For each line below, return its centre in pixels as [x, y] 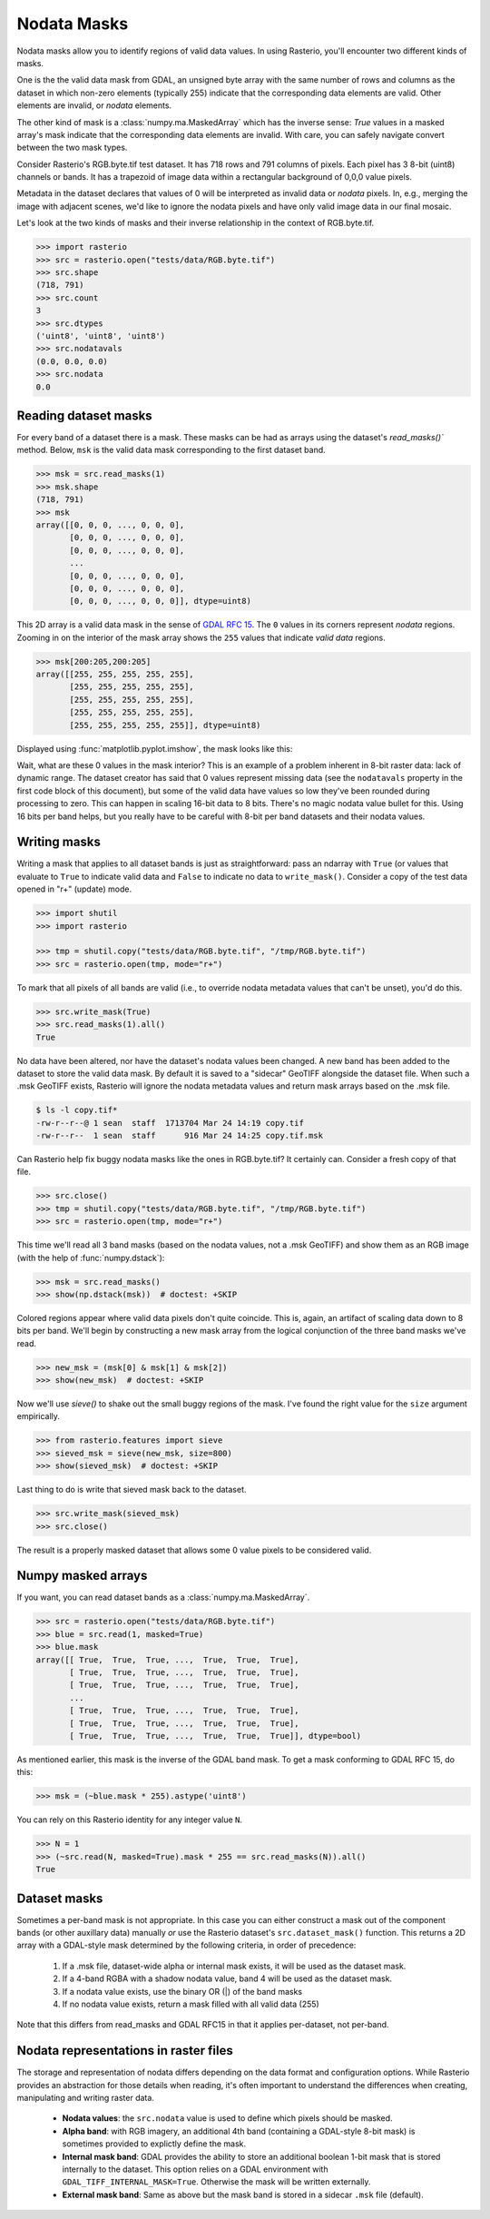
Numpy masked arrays [82, 1576]
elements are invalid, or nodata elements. [94, 105]
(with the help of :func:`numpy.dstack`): [91, 1257]
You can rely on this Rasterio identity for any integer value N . [130, 1820]
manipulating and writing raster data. [85, 2098]
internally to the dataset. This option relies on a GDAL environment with [195, 2169]
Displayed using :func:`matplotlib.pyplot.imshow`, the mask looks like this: [155, 748]
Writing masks [59, 842]
